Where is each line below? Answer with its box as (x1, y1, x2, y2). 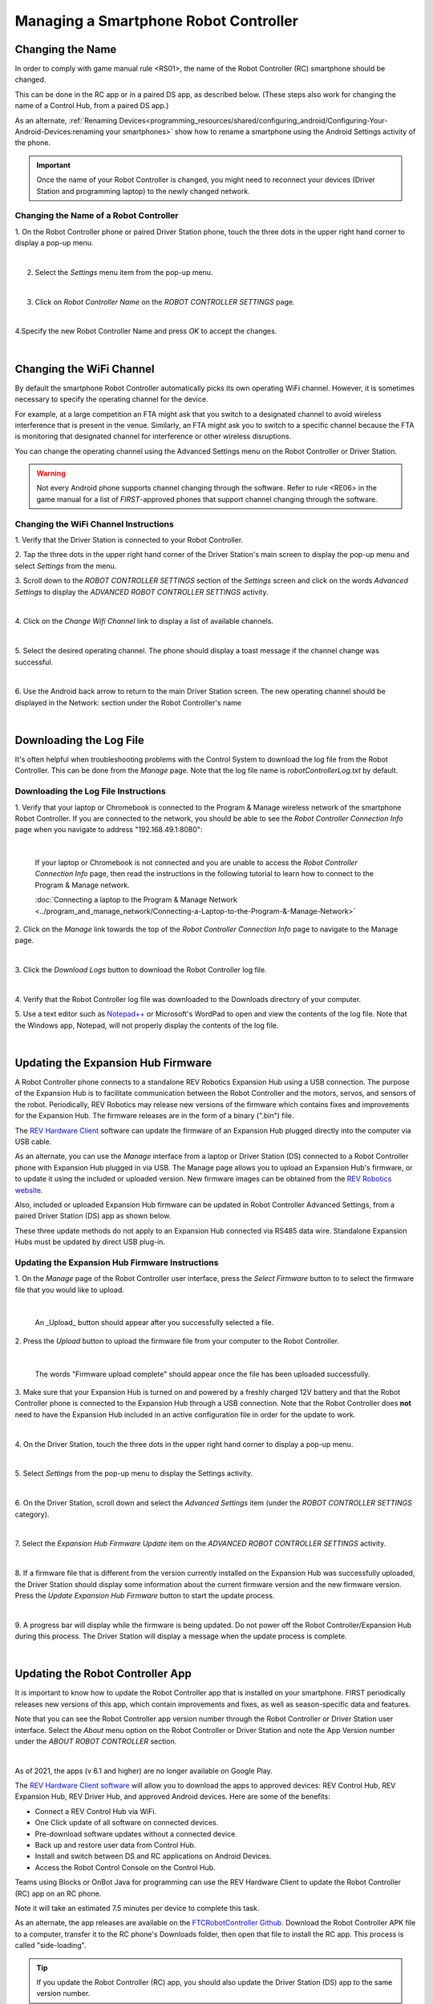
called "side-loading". (14, 1941, 87, 1950)
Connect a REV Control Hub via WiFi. (34, 1806, 157, 1816)
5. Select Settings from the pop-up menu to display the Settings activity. (14, 1469, 253, 1478)
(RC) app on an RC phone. (14, 1889, 102, 1898)
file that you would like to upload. (14, 1285, 124, 1295)
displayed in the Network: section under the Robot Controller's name (14, 697, 242, 707)
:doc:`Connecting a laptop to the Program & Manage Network (34, 895, 238, 905)
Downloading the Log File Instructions (14, 786, 166, 797)
